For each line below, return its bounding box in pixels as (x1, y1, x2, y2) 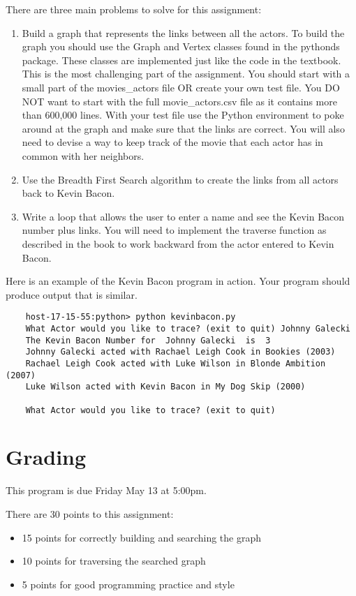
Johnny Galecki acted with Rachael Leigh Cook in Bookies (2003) (25, 347, 336, 357)
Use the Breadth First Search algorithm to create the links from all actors (22, 172, 339, 186)
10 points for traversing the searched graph (22, 553, 206, 568)
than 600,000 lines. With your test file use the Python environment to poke (22, 107, 344, 122)
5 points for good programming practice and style (22, 576, 235, 591)
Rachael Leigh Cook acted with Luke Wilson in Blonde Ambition (25, 358, 326, 368)
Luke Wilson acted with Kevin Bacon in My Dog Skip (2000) (25, 382, 306, 392)
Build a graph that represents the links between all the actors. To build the (22, 25, 345, 40)
